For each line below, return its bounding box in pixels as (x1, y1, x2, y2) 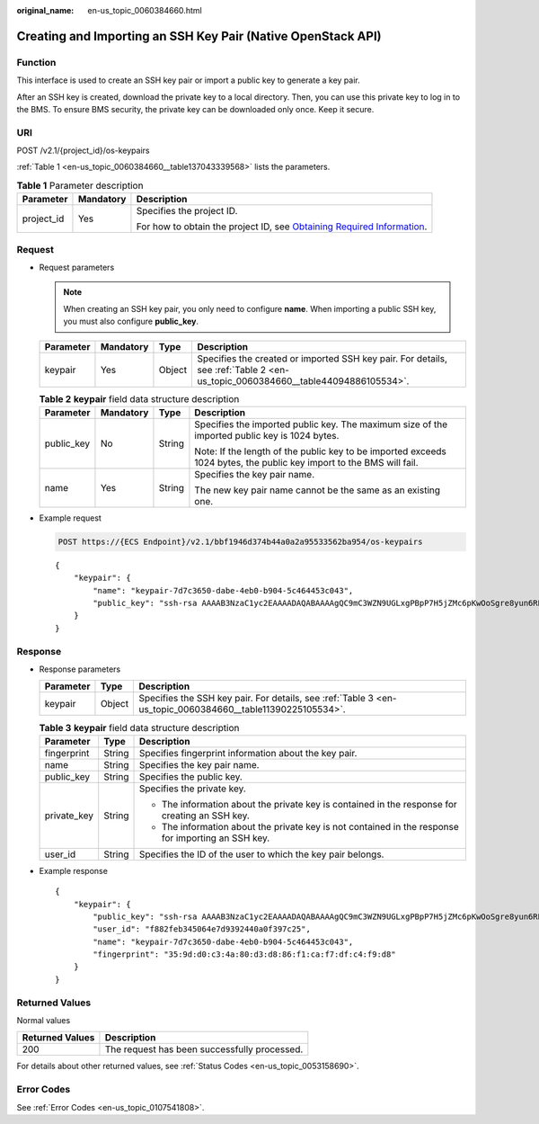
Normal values (16, 1015, 71, 1026)
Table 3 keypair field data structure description (39, 721, 240, 734)
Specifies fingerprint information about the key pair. (138, 746, 358, 759)
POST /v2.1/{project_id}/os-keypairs (16, 145, 150, 156)
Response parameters (39, 664, 121, 674)
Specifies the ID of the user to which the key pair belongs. (138, 848, 384, 861)
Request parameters (39, 262, 115, 272)
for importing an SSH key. (161, 832, 270, 844)
